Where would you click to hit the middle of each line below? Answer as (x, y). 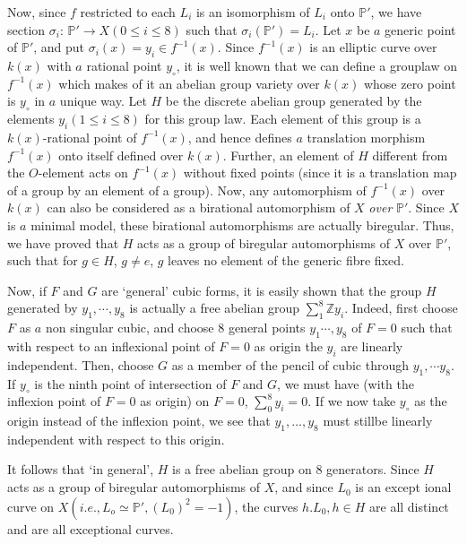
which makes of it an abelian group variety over (189, 83)
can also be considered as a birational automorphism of (199, 207)
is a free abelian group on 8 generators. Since (296, 469)
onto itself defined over (121, 155)
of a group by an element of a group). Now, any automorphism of (187, 190)
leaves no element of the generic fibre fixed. (286, 260)
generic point (420, 29)
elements (31, 119)
